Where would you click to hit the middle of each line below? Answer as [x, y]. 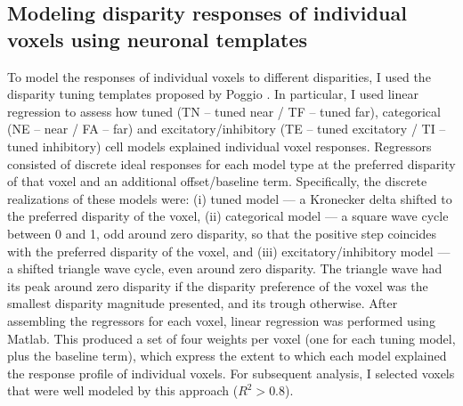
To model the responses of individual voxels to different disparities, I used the [219, 76]
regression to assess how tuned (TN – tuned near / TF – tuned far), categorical [224, 111]
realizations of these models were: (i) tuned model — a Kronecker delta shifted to [230, 198]
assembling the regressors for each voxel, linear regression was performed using [221, 320]
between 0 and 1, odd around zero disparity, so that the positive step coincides [222, 233]
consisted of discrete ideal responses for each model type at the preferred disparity [231, 163]
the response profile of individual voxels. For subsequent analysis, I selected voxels [231, 373]
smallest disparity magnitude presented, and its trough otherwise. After [203, 303]
